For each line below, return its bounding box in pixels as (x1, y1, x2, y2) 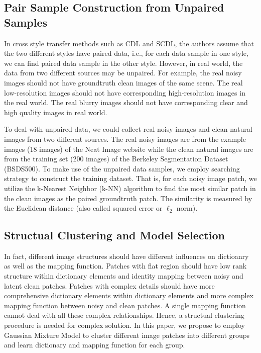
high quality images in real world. (4, 107, 107, 117)
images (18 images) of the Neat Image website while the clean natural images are (4, 143, 253, 154)
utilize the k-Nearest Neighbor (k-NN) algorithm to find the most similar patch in (4, 183, 256, 193)
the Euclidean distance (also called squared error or (4, 203, 163, 213)
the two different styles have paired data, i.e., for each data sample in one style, (4, 48, 248, 58)
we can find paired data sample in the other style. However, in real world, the (4, 57, 243, 68)
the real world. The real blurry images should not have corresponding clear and (4, 97, 248, 108)
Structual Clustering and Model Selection (4, 227, 225, 243)
